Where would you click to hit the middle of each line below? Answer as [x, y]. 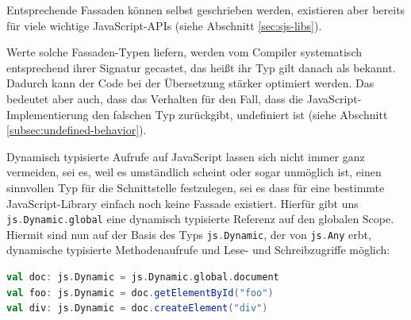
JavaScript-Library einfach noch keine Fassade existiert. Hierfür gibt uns [182, 203]
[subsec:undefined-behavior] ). [77, 130]
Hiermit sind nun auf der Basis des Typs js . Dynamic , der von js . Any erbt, [189, 234]
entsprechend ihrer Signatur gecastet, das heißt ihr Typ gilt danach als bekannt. [201, 67]
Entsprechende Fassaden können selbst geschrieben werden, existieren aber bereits [206, 10]
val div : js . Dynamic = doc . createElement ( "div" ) [137, 308]
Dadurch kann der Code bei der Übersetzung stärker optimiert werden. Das [190, 83]
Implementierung [48, 114]
